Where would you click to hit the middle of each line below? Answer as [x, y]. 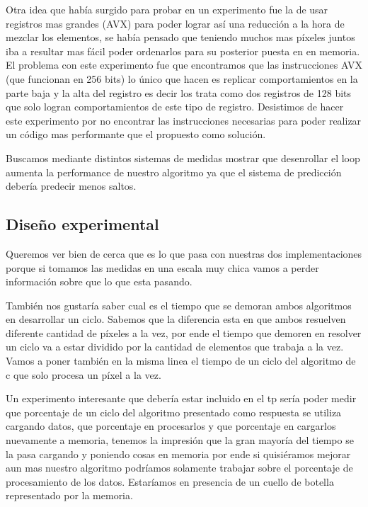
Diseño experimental [82, 224]
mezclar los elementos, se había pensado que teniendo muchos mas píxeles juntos [180, 37]
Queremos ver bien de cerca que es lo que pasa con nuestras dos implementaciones [184, 253]
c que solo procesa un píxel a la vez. [84, 374]
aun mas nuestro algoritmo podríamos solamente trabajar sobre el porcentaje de [179, 468]
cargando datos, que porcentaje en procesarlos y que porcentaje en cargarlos [171, 426]
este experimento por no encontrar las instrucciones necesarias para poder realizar [184, 120]
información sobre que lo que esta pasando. [99, 281]
